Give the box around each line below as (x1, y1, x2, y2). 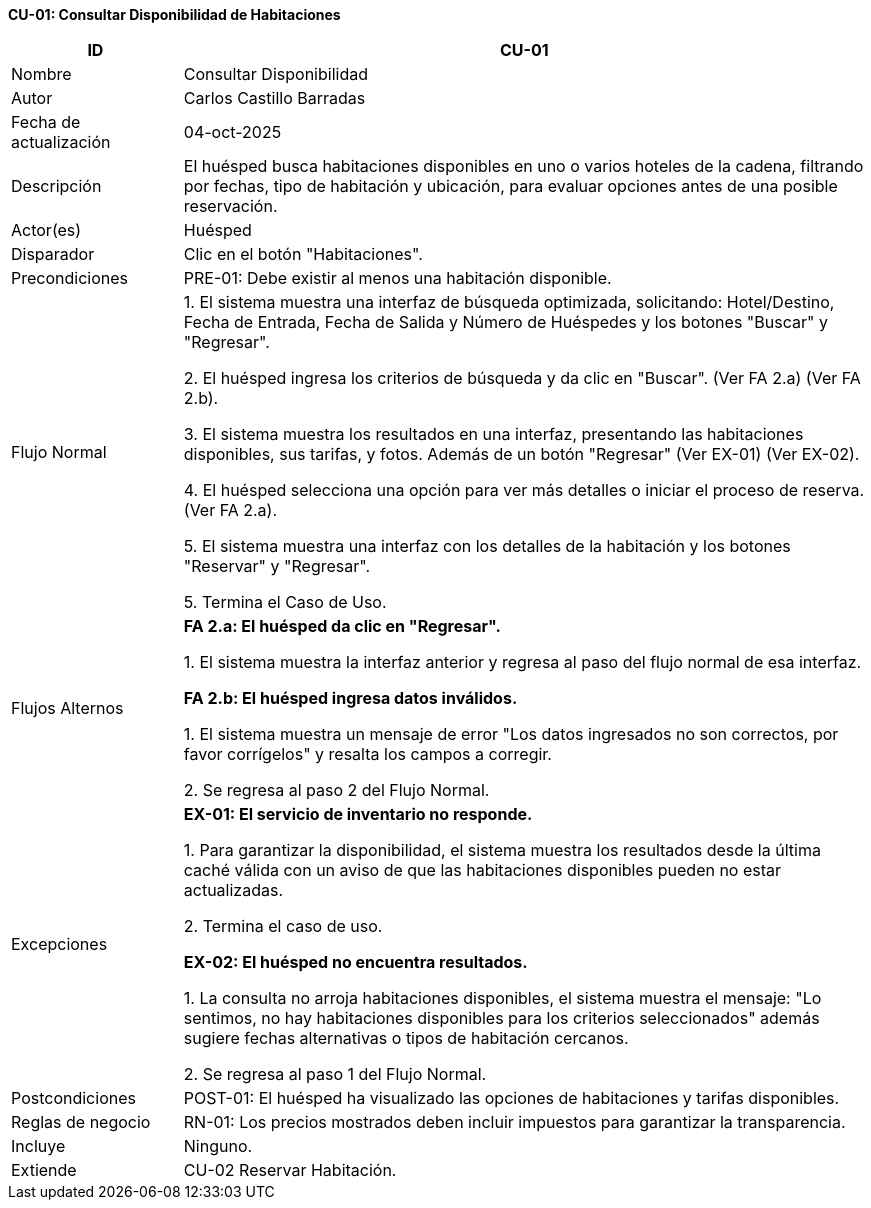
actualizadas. (183, 880, 284, 900)
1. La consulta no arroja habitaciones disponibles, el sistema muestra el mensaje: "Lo (183, 988, 822, 1008)
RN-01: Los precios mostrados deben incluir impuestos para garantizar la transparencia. (183, 1112, 846, 1132)
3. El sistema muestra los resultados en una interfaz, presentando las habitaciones (183, 424, 804, 444)
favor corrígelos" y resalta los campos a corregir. (183, 744, 552, 764)
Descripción (11, 176, 102, 196)
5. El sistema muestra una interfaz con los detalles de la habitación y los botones (183, 536, 791, 556)
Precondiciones (11, 268, 128, 288)
